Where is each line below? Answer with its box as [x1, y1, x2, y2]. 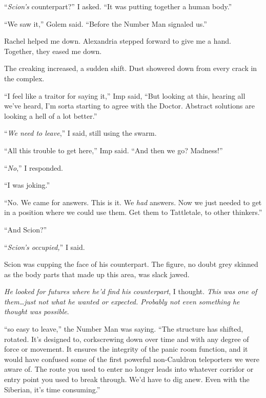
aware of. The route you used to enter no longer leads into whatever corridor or [4, 364, 254, 374]
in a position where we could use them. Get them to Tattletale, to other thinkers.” [4, 207, 262, 218]
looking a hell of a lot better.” [4, 110, 97, 121]
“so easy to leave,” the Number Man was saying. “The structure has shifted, [4, 323, 243, 334]
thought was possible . [4, 306, 69, 317]
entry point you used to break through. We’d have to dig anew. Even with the [4, 374, 250, 385]
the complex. [4, 73, 45, 83]
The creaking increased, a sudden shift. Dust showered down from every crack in [4, 63, 257, 74]
